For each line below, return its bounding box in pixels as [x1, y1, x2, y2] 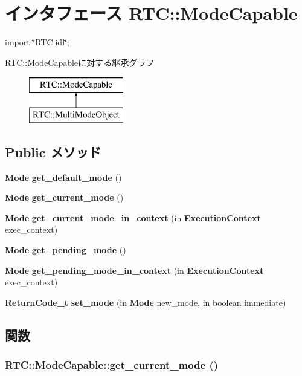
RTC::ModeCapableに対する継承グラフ [5, 56, 155, 68]
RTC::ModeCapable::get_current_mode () [5, 357, 219, 372]
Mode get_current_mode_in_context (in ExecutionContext [5, 211, 261, 224]
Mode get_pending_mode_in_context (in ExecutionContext [5, 264, 264, 276]
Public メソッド [5, 142, 101, 161]
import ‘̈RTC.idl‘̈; [5, 36, 69, 48]
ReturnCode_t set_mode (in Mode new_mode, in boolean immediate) [5, 296, 286, 308]
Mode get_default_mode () [5, 170, 122, 183]
